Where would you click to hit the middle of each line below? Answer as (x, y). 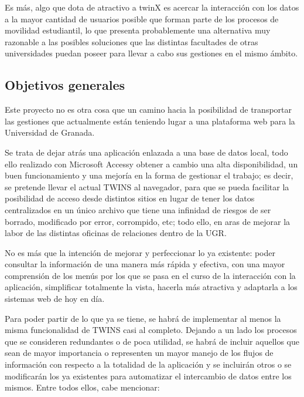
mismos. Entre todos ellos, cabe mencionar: (82, 387)
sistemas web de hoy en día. (55, 299)
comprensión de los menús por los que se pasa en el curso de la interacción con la (150, 275)
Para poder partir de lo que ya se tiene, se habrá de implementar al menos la (143, 318)
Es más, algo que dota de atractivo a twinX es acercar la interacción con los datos (152, 7)
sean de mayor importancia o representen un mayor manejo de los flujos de (139, 353)
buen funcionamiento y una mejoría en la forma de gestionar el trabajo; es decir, (149, 175)
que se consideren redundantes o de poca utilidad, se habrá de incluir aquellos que (152, 341)
